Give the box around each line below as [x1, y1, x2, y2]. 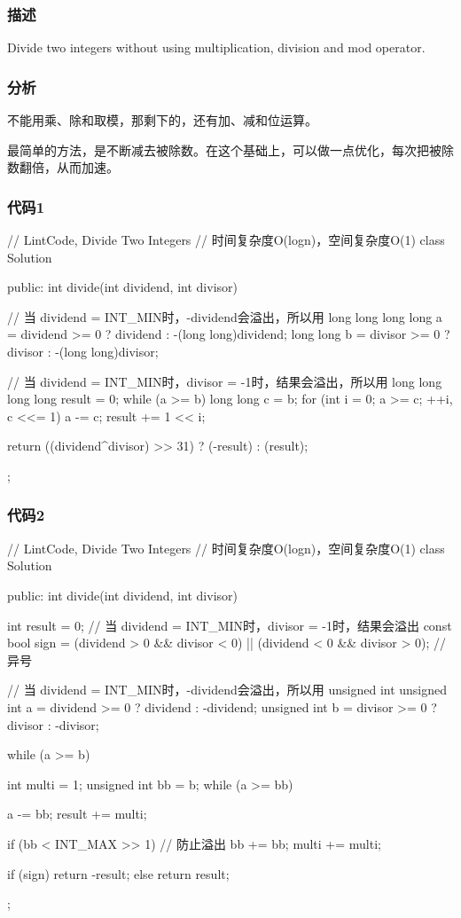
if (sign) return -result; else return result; [7, 864, 230, 883]
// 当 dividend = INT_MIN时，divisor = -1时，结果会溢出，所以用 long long [7, 372, 442, 390]
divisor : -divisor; [7, 715, 99, 734]
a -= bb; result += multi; [7, 804, 147, 823]
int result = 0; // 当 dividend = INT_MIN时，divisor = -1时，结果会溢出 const [7, 616, 452, 634]
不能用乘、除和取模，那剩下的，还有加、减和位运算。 [7, 111, 317, 129]
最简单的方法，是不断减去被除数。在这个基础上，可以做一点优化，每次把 [7, 140, 429, 159]
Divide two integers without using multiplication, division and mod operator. [7, 38, 426, 57]
